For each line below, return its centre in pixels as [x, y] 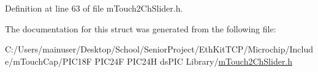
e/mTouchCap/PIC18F [48, 61]
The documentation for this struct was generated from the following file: [141, 28]
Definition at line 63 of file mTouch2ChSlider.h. [94, 8]
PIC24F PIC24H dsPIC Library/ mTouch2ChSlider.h [194, 61]
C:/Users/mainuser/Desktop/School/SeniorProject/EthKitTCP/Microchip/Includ [159, 49]
